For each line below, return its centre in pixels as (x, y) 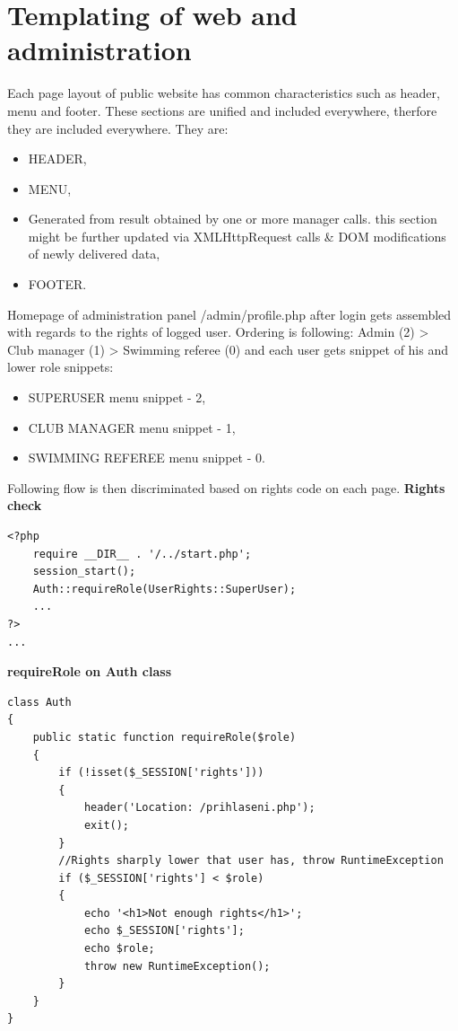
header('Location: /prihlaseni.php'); (199, 808)
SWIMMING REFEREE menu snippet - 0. (147, 458)
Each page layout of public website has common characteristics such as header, (224, 93)
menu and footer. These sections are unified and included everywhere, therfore (222, 110)
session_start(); (84, 572)
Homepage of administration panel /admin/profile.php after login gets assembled (229, 314)
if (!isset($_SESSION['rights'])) (161, 773)
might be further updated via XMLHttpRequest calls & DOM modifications (237, 236)
